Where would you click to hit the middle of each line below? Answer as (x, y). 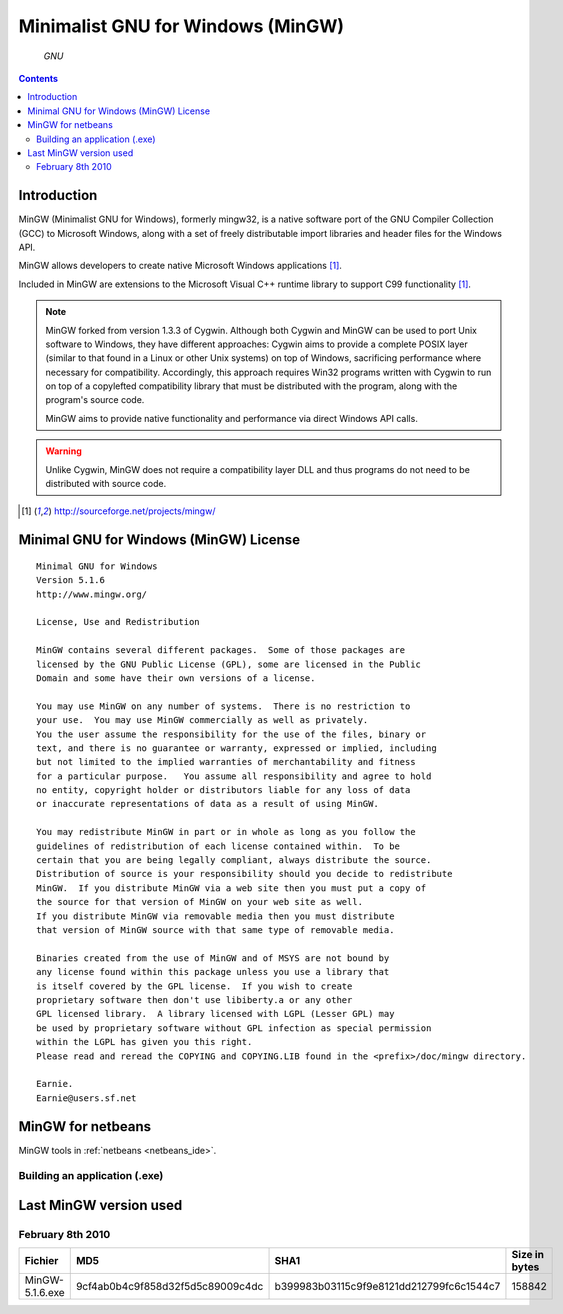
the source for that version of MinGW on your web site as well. (200, 902)
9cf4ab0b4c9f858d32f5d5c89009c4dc (169, 1287)
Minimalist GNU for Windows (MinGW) (181, 26)
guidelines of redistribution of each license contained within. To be (218, 846)
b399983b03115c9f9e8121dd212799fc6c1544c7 (387, 1287)
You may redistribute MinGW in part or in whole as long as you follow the (226, 832)
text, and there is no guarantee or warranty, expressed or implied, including (236, 748)
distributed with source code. (106, 484)
